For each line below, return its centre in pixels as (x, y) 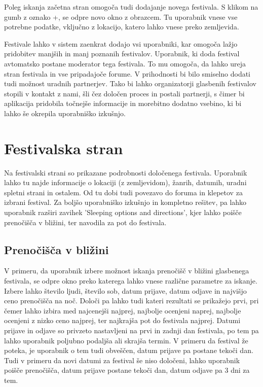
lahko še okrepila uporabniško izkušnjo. (65, 113)
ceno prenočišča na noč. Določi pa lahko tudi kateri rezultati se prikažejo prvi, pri (131, 301)
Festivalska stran (64, 148)
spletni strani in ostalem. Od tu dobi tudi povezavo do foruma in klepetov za (123, 192)
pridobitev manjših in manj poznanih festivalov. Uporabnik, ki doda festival (122, 54)
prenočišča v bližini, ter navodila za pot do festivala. (85, 222)
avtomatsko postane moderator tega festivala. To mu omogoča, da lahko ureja (125, 63)
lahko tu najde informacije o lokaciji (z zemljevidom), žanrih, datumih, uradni (125, 182)
